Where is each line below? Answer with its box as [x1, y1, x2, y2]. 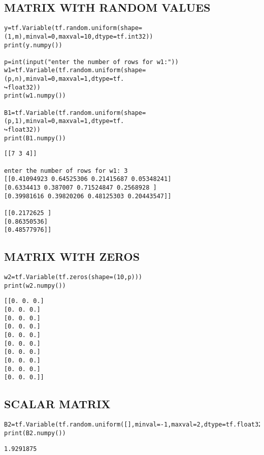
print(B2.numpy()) [4, 429, 66, 437]
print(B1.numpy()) [4, 134, 66, 142]
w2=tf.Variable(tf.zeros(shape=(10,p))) [4, 274, 143, 281]
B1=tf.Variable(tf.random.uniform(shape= [4, 109, 146, 116]
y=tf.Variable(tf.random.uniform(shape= [4, 24, 143, 32]
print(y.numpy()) [4, 41, 62, 49]
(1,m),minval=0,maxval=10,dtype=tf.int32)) [4, 33, 153, 40]
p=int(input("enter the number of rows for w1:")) [4, 58, 179, 66]
